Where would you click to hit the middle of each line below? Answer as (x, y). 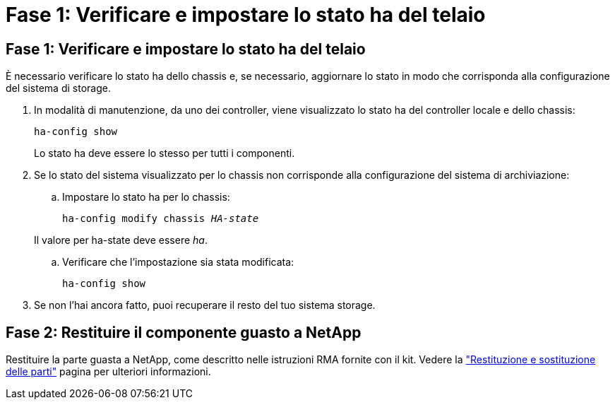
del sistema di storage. (58, 88)
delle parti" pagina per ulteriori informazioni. (108, 372)
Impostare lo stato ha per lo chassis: (146, 197)
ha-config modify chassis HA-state (161, 219)
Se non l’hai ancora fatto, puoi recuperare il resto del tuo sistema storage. (205, 305)
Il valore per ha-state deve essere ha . (121, 240)
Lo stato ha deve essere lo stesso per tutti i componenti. (165, 153)
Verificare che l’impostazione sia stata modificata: (178, 262)
